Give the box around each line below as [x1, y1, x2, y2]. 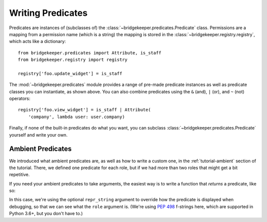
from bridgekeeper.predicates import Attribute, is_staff [18, 50, 162, 55]
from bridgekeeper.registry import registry [18, 57, 128, 63]
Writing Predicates [9, 7, 88, 18]
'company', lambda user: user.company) [28, 114, 125, 120]
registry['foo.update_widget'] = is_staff [18, 71, 123, 76]
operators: [9, 95, 31, 101]
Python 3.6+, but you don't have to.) [9, 211, 83, 217]
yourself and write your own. [9, 132, 68, 138]
